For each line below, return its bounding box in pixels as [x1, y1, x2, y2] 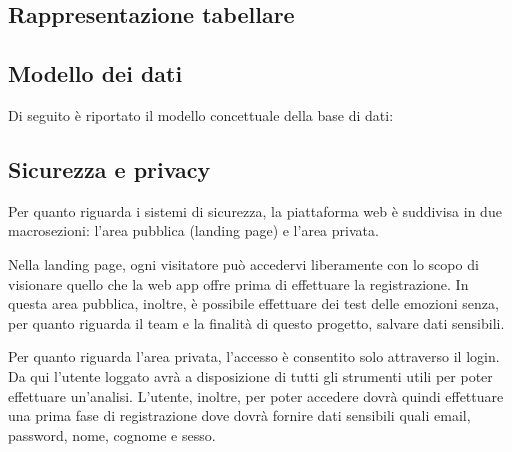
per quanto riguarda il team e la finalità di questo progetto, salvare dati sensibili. [8, 312, 505, 333]
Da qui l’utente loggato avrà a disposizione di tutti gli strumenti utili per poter [8, 365, 493, 386]
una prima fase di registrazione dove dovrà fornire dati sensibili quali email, [8, 405, 471, 426]
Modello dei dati [8, 58, 183, 89]
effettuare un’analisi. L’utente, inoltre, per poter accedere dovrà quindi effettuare [8, 385, 504, 406]
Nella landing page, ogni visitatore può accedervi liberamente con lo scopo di [8, 253, 479, 274]
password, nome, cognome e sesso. [8, 424, 216, 445]
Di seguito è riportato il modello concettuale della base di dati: [8, 104, 394, 125]
